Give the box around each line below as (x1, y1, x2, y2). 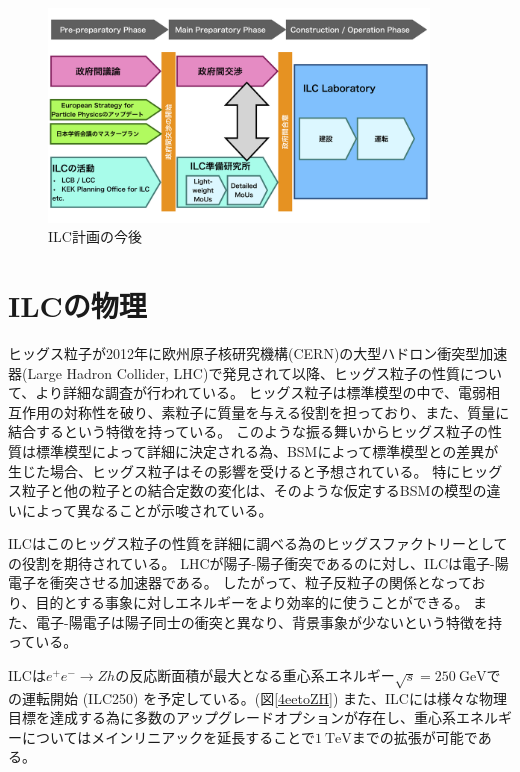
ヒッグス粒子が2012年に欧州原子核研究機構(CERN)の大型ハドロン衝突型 (8, 342, 480, 363)
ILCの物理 (8, 285, 147, 326)
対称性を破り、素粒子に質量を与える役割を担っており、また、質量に (63, 401, 510, 422)
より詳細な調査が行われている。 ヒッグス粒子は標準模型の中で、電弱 (35, 382, 486, 403)
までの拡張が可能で (351, 726, 478, 747)
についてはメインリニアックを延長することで (21, 726, 315, 747)
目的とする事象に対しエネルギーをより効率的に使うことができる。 (35, 592, 469, 613)
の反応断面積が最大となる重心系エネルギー (115, 664, 395, 685)
